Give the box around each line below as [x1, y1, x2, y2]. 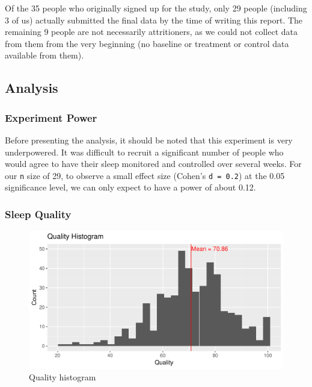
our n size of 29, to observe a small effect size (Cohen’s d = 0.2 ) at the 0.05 [5, 169, 285, 181]
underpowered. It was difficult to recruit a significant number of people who [5, 145, 284, 158]
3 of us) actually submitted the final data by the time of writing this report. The [5, 13, 303, 26]
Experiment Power [5, 110, 97, 125]
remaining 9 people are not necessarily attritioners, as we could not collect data [5, 25, 298, 38]
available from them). [5, 49, 84, 61]
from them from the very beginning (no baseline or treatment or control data [5, 37, 289, 49]
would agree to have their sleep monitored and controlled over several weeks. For [5, 157, 302, 170]
